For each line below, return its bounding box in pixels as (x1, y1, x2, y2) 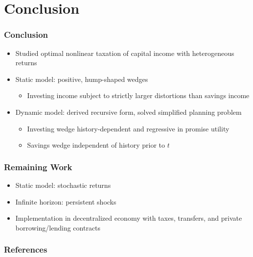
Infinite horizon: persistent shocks (15, 196, 116, 206)
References (4, 243, 47, 256)
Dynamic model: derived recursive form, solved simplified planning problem (15, 106, 242, 117)
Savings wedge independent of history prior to (27, 140, 165, 150)
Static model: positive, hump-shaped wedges (15, 74, 148, 84)
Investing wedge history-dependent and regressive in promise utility (27, 123, 230, 133)
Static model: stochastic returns (15, 180, 111, 190)
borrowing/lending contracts (15, 222, 101, 232)
